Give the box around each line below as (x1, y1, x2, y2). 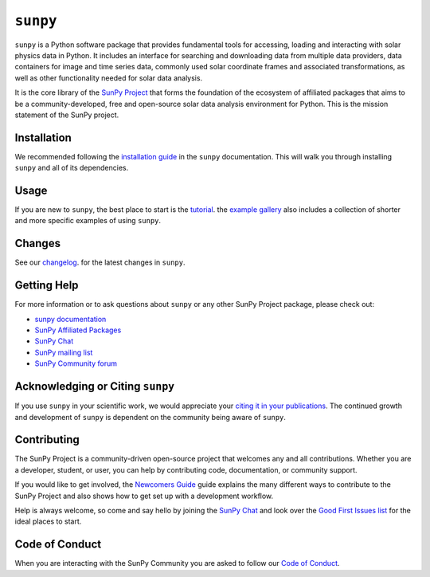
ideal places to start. (14, 516, 82, 526)
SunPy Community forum (34, 359, 118, 368)
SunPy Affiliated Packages (34, 325, 122, 335)
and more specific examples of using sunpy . (14, 216, 162, 226)
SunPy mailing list (34, 347, 93, 357)
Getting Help (14, 279, 79, 292)
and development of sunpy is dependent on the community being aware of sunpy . (14, 412, 287, 422)
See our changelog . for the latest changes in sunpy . (14, 257, 186, 267)
